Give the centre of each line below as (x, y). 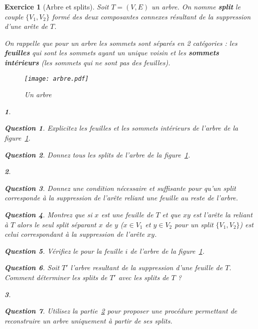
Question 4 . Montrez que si (49, 214)
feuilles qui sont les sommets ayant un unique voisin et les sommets (112, 53)
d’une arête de (26, 26)
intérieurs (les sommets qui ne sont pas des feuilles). (87, 62)
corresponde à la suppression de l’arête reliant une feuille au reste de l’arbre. (121, 198)
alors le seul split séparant (57, 224)
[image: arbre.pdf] (57, 79)
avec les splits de (143, 277)
